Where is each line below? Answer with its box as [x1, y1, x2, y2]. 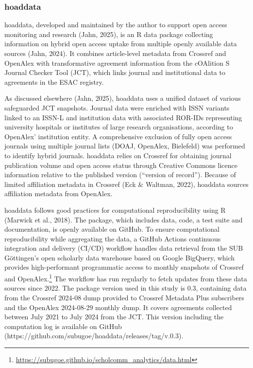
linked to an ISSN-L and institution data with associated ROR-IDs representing [4, 112, 242, 122]
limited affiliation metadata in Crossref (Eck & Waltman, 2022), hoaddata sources [4, 179, 249, 189]
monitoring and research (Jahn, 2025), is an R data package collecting [4, 29, 213, 39]
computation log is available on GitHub [4, 321, 122, 331]
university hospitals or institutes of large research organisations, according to [4, 122, 233, 132]
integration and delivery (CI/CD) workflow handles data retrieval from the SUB [4, 243, 243, 253]
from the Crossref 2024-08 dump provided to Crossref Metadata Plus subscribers [4, 292, 244, 302]
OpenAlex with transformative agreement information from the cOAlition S [4, 57, 230, 68]
